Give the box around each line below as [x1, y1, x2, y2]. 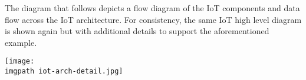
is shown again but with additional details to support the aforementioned [5, 25, 269, 37]
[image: [5, 57, 35, 66]
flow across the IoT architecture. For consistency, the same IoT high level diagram [5, 13, 302, 25]
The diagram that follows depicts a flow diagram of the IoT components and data [5, 2, 300, 14]
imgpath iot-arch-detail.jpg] [5, 67, 123, 76]
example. [5, 36, 37, 48]
